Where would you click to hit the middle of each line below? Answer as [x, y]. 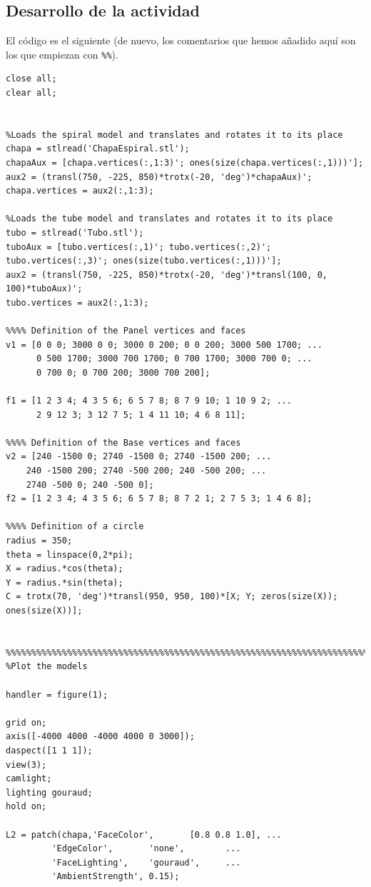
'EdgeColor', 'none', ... [146, 849]
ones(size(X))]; [44, 611]
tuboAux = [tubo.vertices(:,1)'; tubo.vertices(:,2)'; [139, 247]
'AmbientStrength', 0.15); [116, 877]
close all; [31, 79]
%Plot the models [47, 667]
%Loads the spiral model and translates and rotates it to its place [174, 135]
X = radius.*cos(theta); [65, 569]
